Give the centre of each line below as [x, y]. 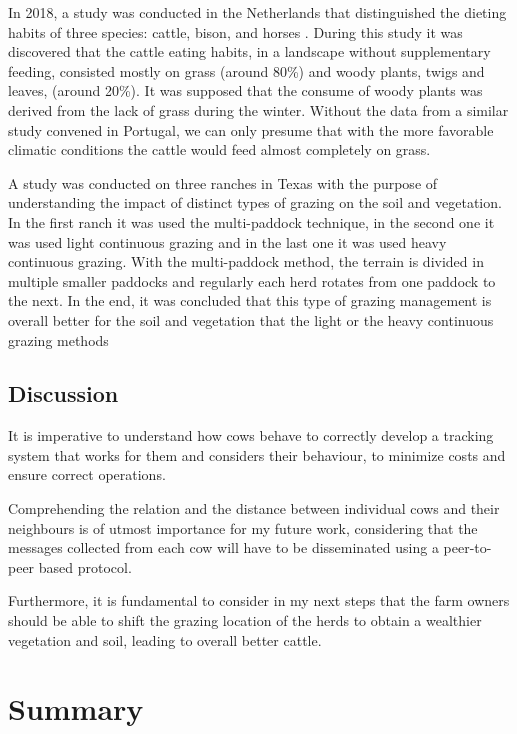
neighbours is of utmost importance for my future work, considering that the [243, 527]
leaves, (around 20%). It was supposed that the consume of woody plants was [245, 90]
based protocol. [85, 566]
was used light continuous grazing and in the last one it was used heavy [227, 241]
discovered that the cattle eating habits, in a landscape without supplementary [249, 51]
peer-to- [467, 547]
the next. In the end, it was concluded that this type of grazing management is [250, 300]
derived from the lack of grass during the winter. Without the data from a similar [258, 109]
